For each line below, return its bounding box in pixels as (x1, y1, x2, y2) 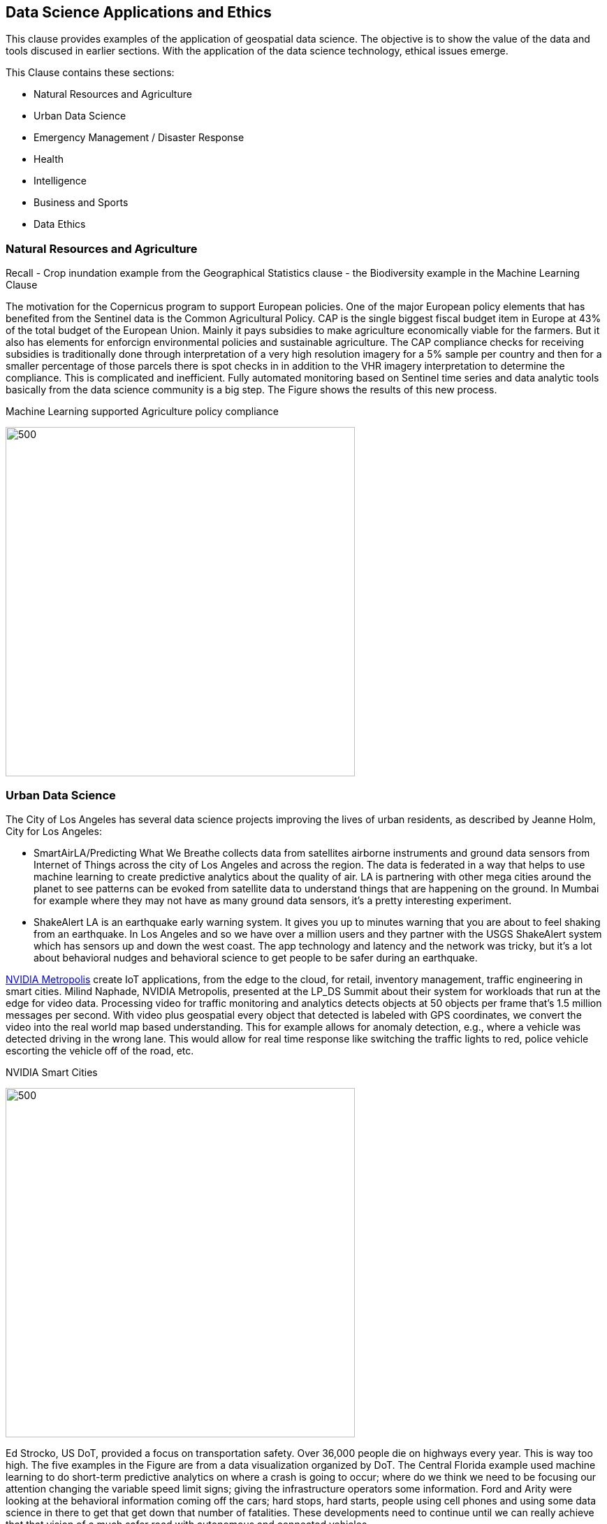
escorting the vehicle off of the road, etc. (6, 1044, 194, 1057)
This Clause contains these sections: (6, 66, 175, 79)
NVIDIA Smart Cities (6, 1066, 98, 1078)
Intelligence (34, 175, 87, 187)
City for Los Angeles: (6, 825, 102, 837)
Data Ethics (34, 218, 86, 231)
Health (34, 153, 64, 166)
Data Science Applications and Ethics (6, 3, 272, 21)
